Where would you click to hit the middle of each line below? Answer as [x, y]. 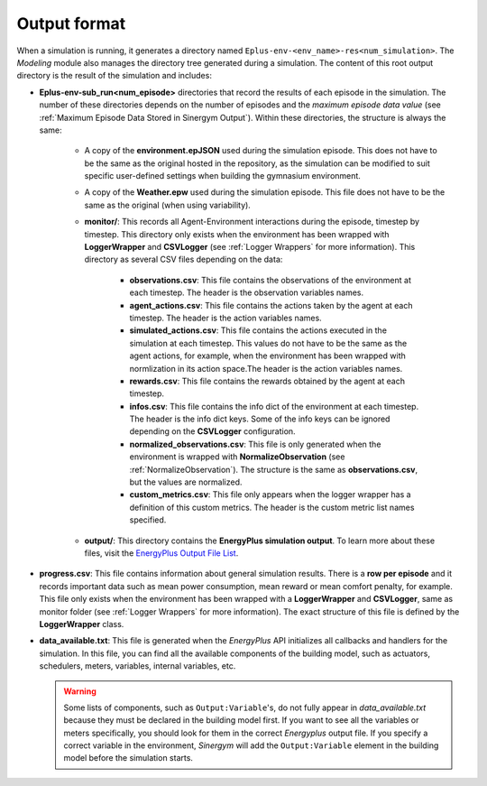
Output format [71, 23]
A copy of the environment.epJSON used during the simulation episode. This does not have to [261, 151]
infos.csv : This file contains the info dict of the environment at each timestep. [274, 406]
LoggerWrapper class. [82, 624]
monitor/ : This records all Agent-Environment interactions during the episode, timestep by [252, 222]
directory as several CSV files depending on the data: [184, 259]
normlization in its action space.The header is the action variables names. [266, 368]
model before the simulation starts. [129, 758]
